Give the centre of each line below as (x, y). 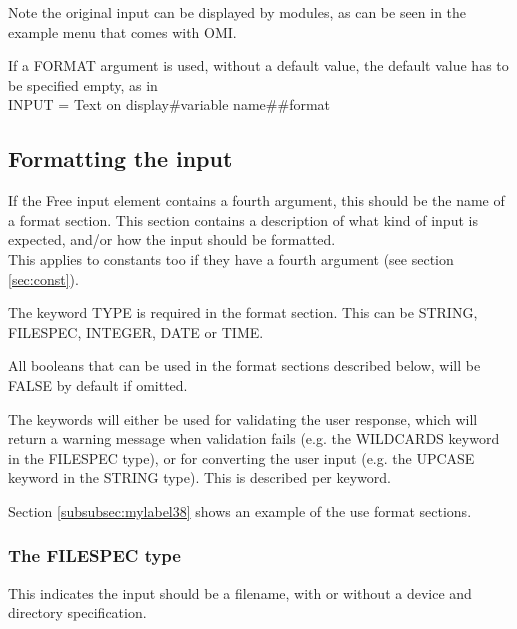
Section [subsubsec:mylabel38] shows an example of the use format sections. (240, 510)
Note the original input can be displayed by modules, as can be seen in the (237, 12)
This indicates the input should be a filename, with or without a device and (240, 592)
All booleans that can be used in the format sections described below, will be (244, 365)
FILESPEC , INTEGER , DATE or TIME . (136, 331)
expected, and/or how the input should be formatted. (172, 239)
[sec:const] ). (43, 278)
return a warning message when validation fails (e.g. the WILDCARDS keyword (254, 438)
